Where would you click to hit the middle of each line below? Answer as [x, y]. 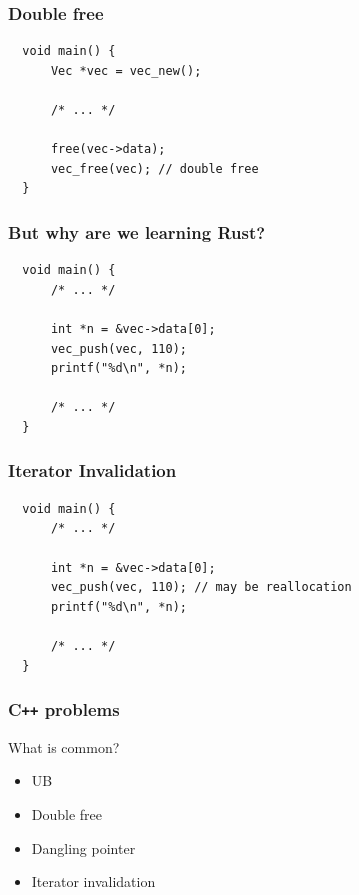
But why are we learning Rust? [137, 231]
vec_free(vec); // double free [154, 168]
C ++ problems [64, 709]
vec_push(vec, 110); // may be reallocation [201, 587]
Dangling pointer [83, 847]
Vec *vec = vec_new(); [126, 70]
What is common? [64, 746]
